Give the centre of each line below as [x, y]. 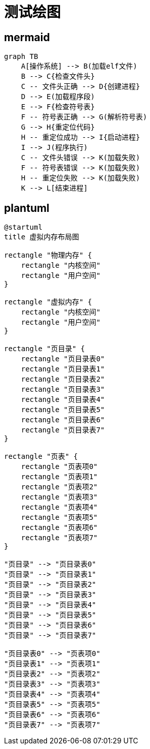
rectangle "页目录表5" [63, 410]
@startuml [23, 227]
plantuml [27, 208]
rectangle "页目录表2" [63, 379]
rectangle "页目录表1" [63, 369]
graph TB [21, 57]
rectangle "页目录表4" [63, 400]
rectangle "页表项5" [59, 518]
